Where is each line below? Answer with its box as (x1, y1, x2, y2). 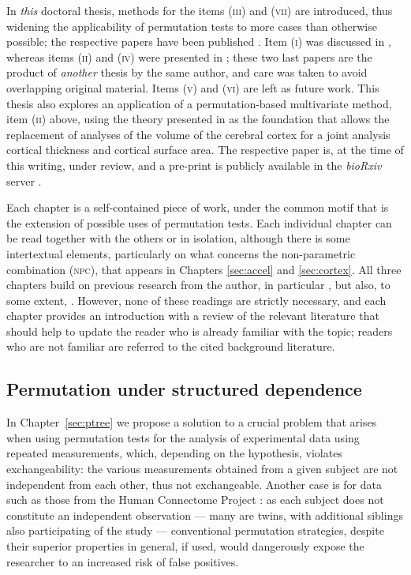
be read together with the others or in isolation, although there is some (6, 230, 350, 246)
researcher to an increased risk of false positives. (6, 553, 239, 569)
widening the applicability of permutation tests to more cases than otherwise (6, 17, 377, 34)
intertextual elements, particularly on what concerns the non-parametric (6, 245, 356, 261)
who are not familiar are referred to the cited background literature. (6, 338, 335, 355)
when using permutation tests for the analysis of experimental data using (6, 429, 360, 445)
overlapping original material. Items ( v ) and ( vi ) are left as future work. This (6, 79, 379, 96)
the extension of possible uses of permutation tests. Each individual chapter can (6, 214, 392, 231)
